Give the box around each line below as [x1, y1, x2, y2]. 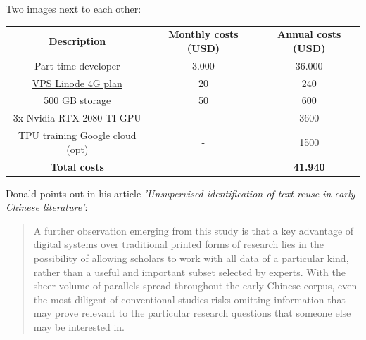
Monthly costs [168, 27, 239, 41]
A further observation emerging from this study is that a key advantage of [33, 223, 354, 237]
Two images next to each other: [6, 1, 141, 15]
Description [49, 34, 106, 48]
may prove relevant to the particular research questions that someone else [33, 306, 351, 320]
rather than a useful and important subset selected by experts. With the [33, 264, 346, 279]
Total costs [50, 159, 104, 174]
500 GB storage [44, 93, 111, 107]
